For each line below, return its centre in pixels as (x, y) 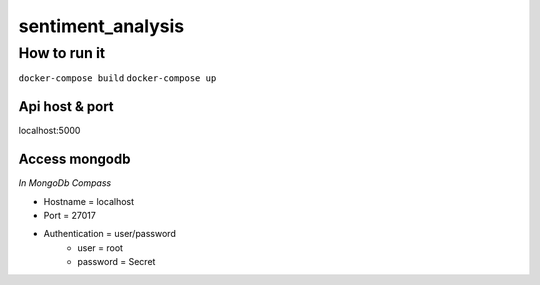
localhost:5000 (49, 131)
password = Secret (116, 262)
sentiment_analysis (101, 26)
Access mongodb (74, 159)
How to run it (62, 53)
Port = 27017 (70, 215)
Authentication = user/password (110, 234)
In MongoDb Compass (65, 183)
